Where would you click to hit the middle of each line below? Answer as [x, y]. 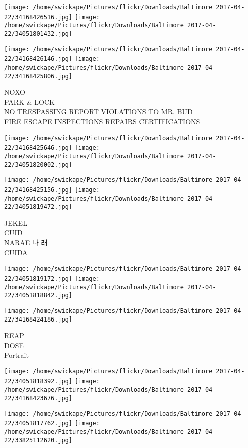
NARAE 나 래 [26, 243]
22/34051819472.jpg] [38, 207]
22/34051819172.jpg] [38, 278]
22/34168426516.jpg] [38, 17]
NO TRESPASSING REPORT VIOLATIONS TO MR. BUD [98, 112]
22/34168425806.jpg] [38, 76]
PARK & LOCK [29, 102]
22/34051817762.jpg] [38, 424]
